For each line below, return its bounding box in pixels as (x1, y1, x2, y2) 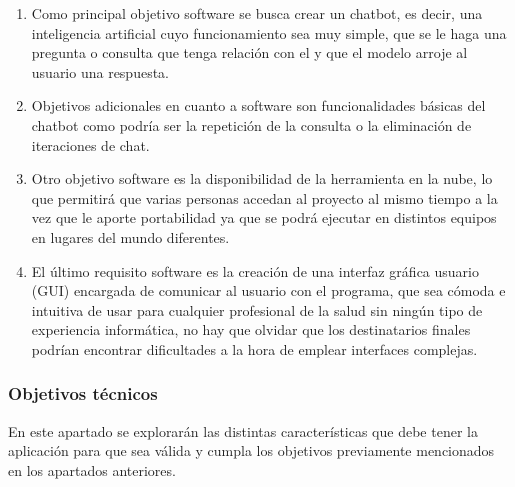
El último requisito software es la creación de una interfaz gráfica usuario (31, 260, 479, 281)
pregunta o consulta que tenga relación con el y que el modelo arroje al (31, 42, 468, 63)
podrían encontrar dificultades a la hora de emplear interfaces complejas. (31, 338, 478, 359)
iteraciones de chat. (31, 134, 150, 155)
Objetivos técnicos (8, 381, 158, 406)
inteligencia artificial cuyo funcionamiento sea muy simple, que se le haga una (31, 22, 507, 43)
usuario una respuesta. (31, 61, 170, 82)
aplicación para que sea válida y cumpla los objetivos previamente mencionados (8, 440, 495, 461)
